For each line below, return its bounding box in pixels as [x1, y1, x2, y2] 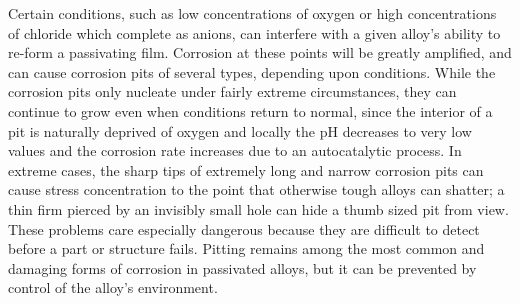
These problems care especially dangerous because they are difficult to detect [8, 218, 480, 239]
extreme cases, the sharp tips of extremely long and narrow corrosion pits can [8, 159, 484, 180]
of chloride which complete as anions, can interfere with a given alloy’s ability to [8, 22, 501, 43]
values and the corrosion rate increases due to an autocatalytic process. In [8, 140, 462, 161]
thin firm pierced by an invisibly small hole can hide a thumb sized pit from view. [8, 198, 509, 219]
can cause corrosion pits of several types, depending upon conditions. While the [8, 61, 496, 82]
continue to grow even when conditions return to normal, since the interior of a [8, 100, 493, 121]
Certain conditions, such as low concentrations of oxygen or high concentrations [8, 3, 497, 23]
